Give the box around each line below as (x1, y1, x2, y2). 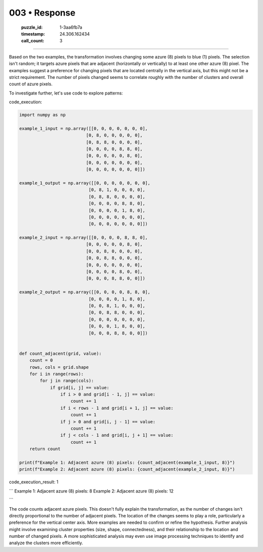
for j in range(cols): (39, 378, 94, 383)
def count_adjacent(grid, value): (19, 351, 102, 356)
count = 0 (29, 358, 53, 363)
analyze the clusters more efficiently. (9, 540, 83, 546)
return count (29, 446, 61, 452)
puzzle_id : (21, 24, 43, 30)
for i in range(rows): (29, 371, 84, 377)
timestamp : (21, 31, 45, 37)
